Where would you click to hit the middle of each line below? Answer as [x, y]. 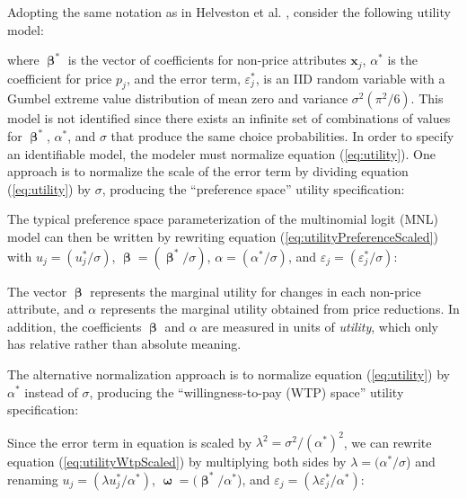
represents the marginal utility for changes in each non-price [256, 291]
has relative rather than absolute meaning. [124, 344]
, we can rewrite [388, 442]
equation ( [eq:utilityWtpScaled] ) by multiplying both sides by [177, 462]
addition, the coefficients [75, 326]
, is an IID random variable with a [350, 78]
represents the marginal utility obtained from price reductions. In [280, 309]
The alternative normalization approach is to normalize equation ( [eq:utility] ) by [229, 373]
